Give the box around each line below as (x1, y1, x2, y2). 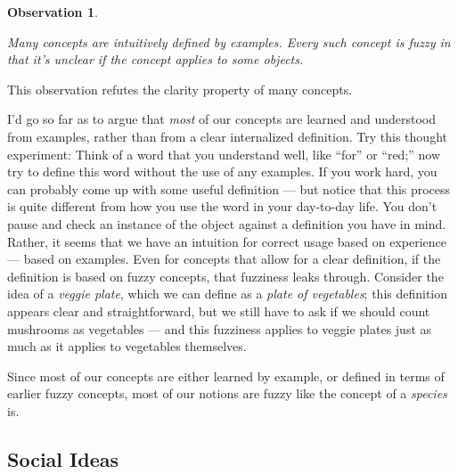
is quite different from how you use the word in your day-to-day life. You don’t (7, 197, 438, 216)
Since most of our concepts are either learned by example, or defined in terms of (7, 366, 445, 385)
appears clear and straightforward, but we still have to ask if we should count (7, 301, 430, 320)
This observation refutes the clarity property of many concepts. (7, 79, 353, 98)
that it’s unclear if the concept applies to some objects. (7, 50, 304, 69)
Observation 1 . (7, 3, 98, 20)
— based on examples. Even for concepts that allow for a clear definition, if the (7, 249, 441, 268)
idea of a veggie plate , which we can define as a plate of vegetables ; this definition (7, 284, 448, 303)
